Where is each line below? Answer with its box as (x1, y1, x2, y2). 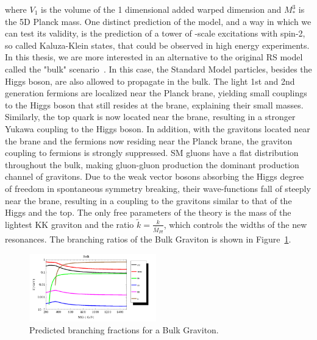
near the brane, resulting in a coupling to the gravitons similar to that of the (5, 194, 292, 207)
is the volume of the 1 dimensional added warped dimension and (41, 3, 282, 15)
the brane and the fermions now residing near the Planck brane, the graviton (5, 134, 293, 147)
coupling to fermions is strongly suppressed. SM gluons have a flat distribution (5, 146, 299, 159)
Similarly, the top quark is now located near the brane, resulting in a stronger (5, 110, 296, 123)
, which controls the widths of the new (163, 218, 307, 230)
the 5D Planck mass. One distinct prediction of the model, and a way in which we (5, 15, 312, 27)
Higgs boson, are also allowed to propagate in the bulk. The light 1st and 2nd (5, 74, 295, 87)
